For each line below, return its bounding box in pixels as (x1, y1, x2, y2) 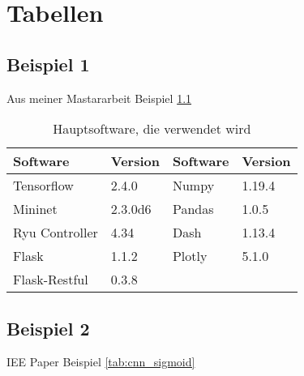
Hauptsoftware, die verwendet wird (53, 119, 251, 139)
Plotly (172, 246, 208, 266)
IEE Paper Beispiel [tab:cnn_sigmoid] (6, 353, 195, 370)
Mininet (13, 199, 58, 219)
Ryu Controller (13, 223, 98, 242)
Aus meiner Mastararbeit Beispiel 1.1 (6, 89, 192, 106)
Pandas (172, 199, 214, 219)
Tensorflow (13, 176, 74, 195)
